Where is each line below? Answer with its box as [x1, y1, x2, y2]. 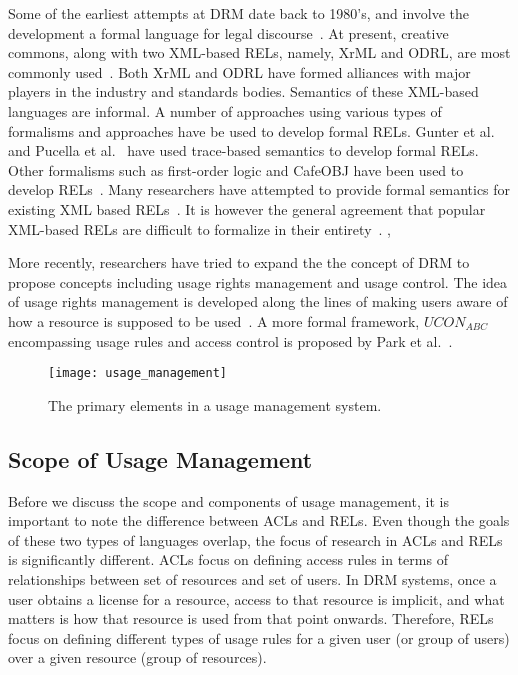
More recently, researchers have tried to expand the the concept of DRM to [8, 252, 470, 273]
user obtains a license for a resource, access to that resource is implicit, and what [8, 588, 505, 609]
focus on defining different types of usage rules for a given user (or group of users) [8, 627, 510, 648]
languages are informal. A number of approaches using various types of [8, 100, 442, 121]
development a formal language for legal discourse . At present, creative [8, 22, 449, 43]
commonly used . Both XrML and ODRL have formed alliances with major [8, 61, 471, 82]
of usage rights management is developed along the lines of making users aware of [8, 291, 508, 312]
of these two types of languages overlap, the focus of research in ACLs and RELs [8, 529, 503, 550]
